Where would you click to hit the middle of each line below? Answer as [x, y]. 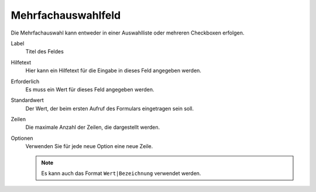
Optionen [22, 138]
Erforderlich [25, 81]
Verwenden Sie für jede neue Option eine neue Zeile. [89, 146]
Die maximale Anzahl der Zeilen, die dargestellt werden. [93, 127]
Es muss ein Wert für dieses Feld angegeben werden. [90, 89]
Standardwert [27, 100]
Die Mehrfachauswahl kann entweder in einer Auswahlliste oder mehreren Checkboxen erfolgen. [128, 33]
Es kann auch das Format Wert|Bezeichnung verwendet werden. [121, 173]
